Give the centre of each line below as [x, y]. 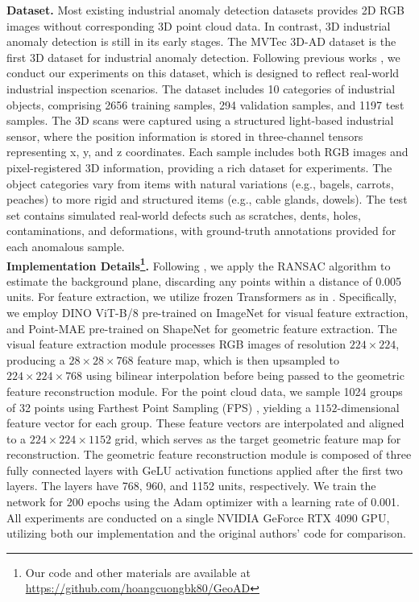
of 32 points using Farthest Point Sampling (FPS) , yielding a [159, 407]
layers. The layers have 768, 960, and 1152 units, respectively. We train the [191, 486]
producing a [36, 359]
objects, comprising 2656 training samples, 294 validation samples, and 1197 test [205, 104]
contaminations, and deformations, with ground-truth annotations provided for [201, 231]
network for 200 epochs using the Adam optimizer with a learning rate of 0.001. [203, 502]
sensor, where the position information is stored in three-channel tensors [185, 136]
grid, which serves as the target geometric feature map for [258, 438]
